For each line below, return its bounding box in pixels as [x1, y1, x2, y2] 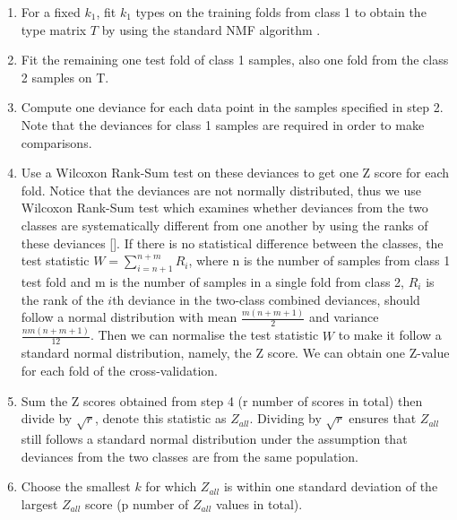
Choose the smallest [21, 477, 131, 496]
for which [145, 477, 197, 496]
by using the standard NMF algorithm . [101, 20, 321, 39]
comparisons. [21, 133, 92, 152]
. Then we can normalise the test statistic [90, 325, 319, 344]
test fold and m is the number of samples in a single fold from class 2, [21, 272, 404, 290]
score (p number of [85, 494, 189, 513]
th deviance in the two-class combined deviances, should [112, 290, 420, 308]
